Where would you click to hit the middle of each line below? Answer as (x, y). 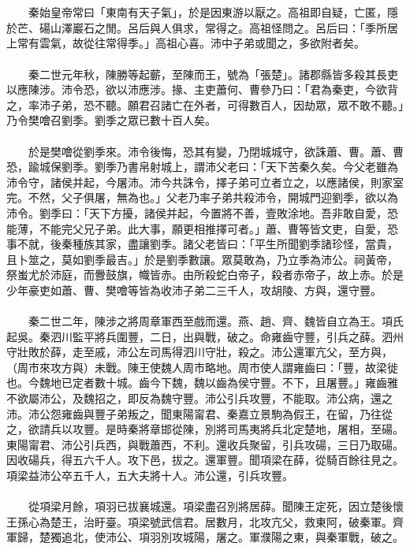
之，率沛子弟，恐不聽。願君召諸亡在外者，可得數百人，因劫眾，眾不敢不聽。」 (205, 104)
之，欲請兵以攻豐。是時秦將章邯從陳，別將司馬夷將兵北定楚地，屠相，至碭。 (205, 429)
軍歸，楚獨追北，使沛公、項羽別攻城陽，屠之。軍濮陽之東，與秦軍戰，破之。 (205, 537)
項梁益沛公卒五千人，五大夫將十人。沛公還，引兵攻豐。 (150, 475)
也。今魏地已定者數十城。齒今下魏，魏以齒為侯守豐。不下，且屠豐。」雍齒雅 (202, 383)
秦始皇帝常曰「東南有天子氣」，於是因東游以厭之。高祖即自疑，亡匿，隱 (213, 12)
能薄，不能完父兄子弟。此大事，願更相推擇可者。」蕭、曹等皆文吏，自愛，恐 (202, 228)
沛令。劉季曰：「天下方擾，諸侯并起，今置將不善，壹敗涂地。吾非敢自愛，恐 (202, 212)
